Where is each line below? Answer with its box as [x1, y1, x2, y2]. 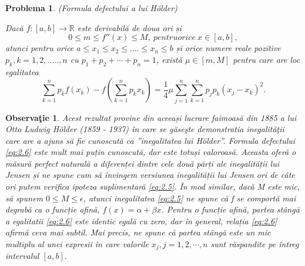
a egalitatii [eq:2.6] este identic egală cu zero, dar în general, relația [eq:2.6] [5, 214, 277, 227]
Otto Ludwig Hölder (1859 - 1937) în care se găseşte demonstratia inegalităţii [5, 123, 284, 135]
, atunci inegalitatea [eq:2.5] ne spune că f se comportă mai [83, 191, 296, 204]
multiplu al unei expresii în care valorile [5, 238, 149, 250]
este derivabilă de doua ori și [77, 21, 182, 33]
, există [156, 53, 182, 65]
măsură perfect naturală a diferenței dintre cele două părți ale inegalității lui [5, 157, 279, 169]
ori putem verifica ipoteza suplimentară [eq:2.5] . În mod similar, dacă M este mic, [5, 180, 300, 193]
